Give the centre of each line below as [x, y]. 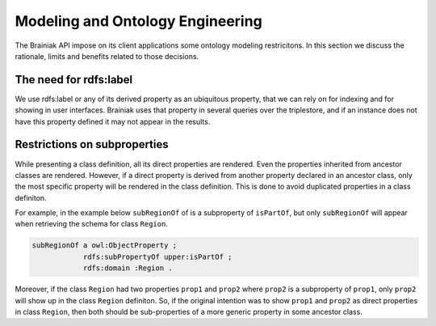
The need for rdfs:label [74, 80]
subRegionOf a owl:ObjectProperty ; [105, 246]
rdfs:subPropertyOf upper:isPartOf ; [157, 256]
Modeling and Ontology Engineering [138, 21]
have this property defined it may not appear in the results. [113, 121]
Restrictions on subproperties [92, 144]
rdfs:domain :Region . [128, 268]
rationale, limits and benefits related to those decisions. [107, 56]
